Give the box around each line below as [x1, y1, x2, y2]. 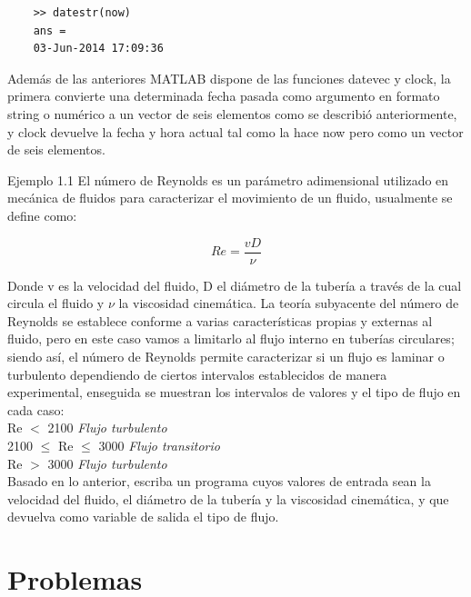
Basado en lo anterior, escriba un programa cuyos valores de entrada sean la [7, 472, 431, 491]
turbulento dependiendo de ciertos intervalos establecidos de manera [7, 364, 387, 383]
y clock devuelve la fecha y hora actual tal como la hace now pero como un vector [7, 122, 464, 141]
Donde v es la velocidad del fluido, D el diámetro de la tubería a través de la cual [7, 275, 462, 294]
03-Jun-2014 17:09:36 [33, 42, 164, 55]
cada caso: [7, 400, 65, 419]
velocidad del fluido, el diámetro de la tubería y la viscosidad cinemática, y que [7, 489, 449, 508]
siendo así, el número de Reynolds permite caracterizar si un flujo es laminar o [7, 346, 445, 365]
